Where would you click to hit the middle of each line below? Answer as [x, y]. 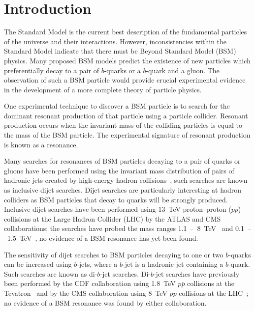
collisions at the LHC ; [214, 293]
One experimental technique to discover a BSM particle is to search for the [117, 106]
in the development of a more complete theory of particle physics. [103, 89]
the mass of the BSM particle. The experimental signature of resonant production [127, 135]
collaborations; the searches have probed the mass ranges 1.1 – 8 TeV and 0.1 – [127, 228]
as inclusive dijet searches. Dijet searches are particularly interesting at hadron [123, 190]
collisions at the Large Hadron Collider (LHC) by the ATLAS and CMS [112, 218]
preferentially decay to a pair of [52, 70]
